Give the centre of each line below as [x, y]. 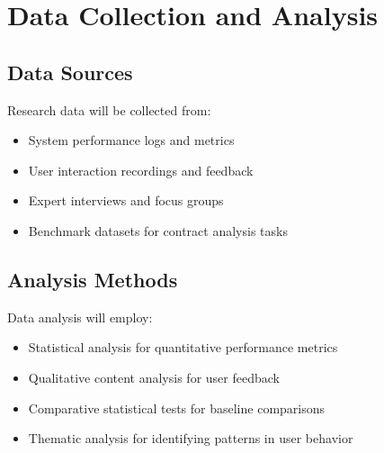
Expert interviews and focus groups [126, 200]
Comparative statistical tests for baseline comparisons [177, 408]
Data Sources [70, 72]
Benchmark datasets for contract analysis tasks [158, 230]
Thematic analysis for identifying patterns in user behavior [191, 438]
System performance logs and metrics [131, 140]
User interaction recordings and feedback [141, 170]
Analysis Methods [93, 279]
